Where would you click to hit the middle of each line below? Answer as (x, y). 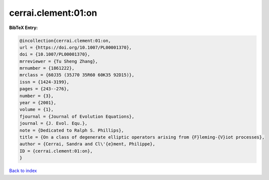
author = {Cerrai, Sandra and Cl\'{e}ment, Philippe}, (87, 144)
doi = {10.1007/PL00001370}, (55, 54)
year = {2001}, (38, 103)
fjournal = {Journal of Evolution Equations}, (77, 116)
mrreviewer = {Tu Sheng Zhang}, (59, 61)
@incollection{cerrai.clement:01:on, (65, 40)
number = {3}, (37, 96)
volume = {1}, (37, 109)
